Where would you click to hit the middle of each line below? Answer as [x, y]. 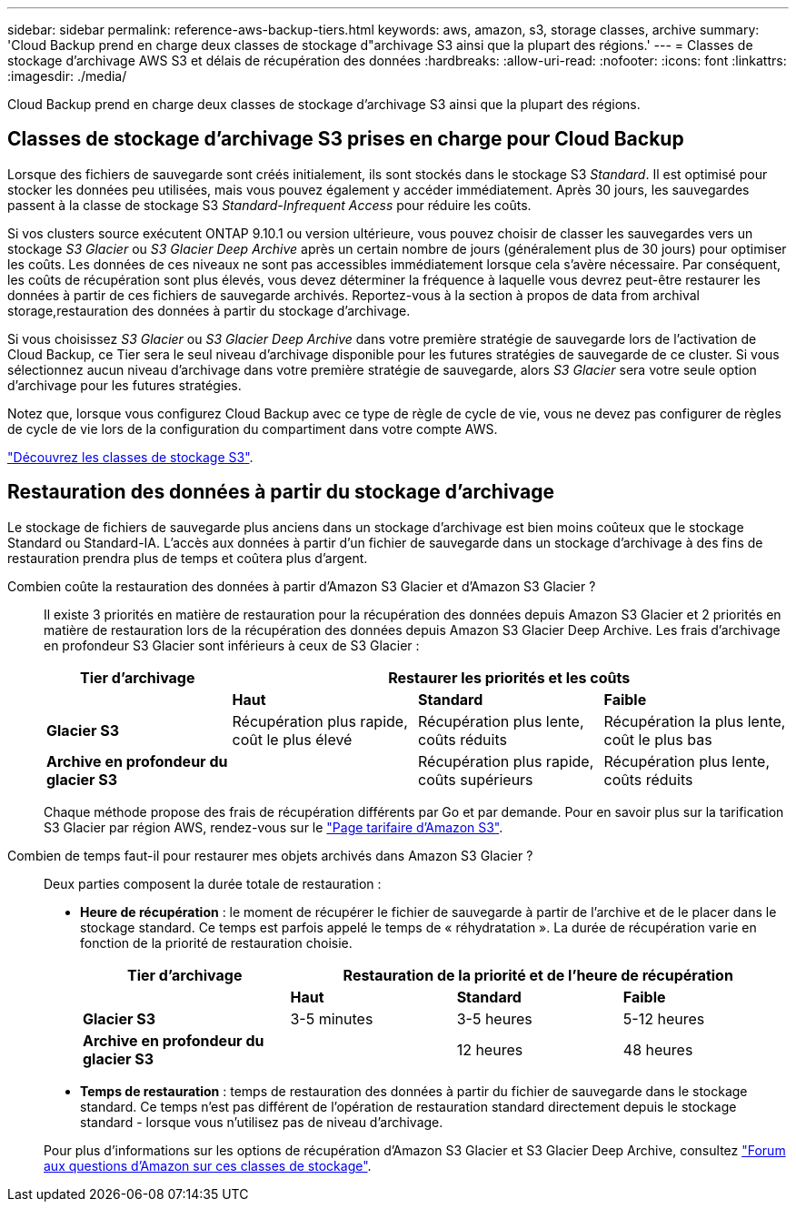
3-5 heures [494, 1018]
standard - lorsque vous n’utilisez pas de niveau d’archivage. [262, 1122]
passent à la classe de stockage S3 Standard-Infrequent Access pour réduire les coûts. [269, 205]
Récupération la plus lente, [695, 721]
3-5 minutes [332, 1018]
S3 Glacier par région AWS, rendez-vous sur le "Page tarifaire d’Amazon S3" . [274, 827]
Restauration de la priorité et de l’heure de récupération [538, 975]
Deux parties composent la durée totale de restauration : [213, 883]
